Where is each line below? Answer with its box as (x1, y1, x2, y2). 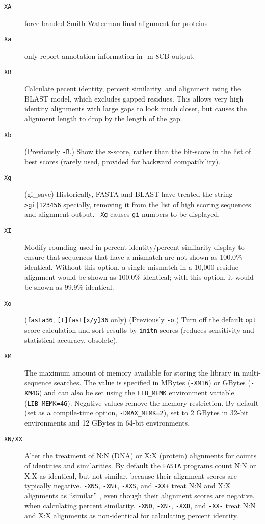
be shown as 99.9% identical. (24, 282, 114, 292)
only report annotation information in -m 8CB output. (24, 50, 195, 61)
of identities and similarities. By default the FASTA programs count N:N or (24, 460, 256, 470)
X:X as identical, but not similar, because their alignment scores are (24, 470, 237, 481)
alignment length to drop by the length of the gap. (24, 113, 182, 123)
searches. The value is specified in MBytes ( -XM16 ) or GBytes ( (54, 377, 251, 388)
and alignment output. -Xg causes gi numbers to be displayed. (24, 209, 220, 219)
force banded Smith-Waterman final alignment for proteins (24, 17, 208, 28)
